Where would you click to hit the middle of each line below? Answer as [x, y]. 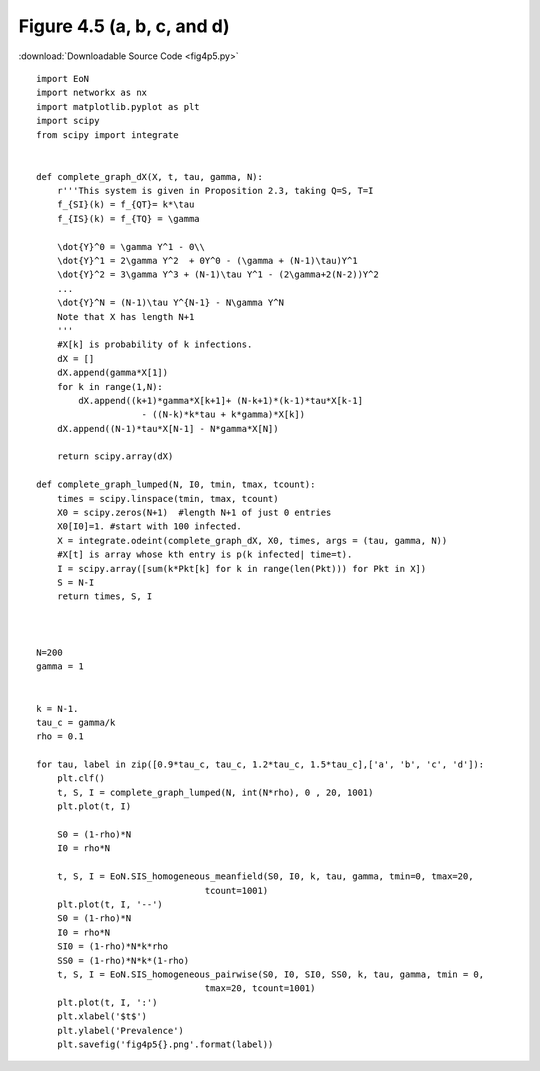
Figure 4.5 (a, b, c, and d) [124, 26]
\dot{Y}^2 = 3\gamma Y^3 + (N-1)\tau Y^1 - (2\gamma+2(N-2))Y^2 [217, 274]
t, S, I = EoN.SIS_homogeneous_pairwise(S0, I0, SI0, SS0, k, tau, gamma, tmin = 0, [270, 974]
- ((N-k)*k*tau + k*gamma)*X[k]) [223, 414]
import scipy [68, 121]
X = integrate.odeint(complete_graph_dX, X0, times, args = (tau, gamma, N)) [252, 540]
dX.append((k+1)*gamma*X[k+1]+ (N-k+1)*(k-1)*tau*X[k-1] [221, 400]
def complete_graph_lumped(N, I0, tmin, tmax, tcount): [176, 484]
